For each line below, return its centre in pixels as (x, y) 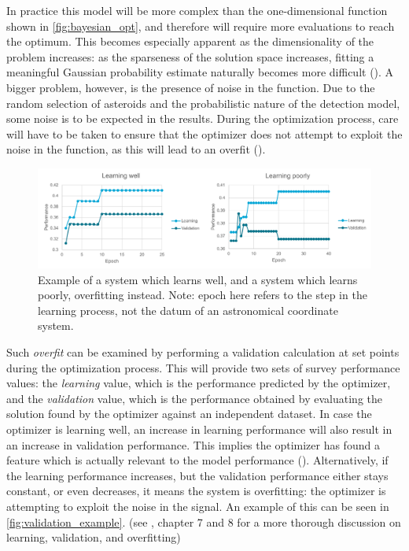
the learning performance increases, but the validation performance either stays (197, 475)
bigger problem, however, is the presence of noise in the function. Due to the (191, 87)
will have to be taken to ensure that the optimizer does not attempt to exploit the (204, 133)
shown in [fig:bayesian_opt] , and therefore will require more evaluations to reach (201, 26)
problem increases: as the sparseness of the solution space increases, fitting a (190, 56)
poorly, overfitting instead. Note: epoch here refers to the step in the (203, 295)
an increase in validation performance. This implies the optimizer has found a (193, 444)
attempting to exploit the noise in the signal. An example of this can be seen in (198, 506)
